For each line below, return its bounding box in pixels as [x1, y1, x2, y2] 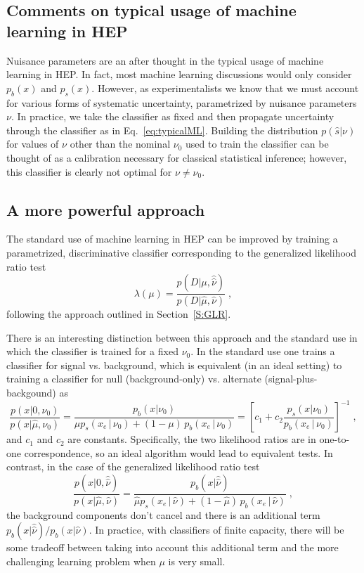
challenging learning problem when [6, 553, 156, 568]
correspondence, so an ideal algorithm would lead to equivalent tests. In [24, 445, 333, 460]
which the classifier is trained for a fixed [6, 344, 178, 359]
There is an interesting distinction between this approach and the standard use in [6, 330, 358, 345]
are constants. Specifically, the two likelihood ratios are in [67, 432, 316, 446]
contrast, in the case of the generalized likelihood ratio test [6, 459, 260, 474]
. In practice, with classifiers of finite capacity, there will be [89, 522, 344, 537]
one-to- [319, 432, 350, 446]
